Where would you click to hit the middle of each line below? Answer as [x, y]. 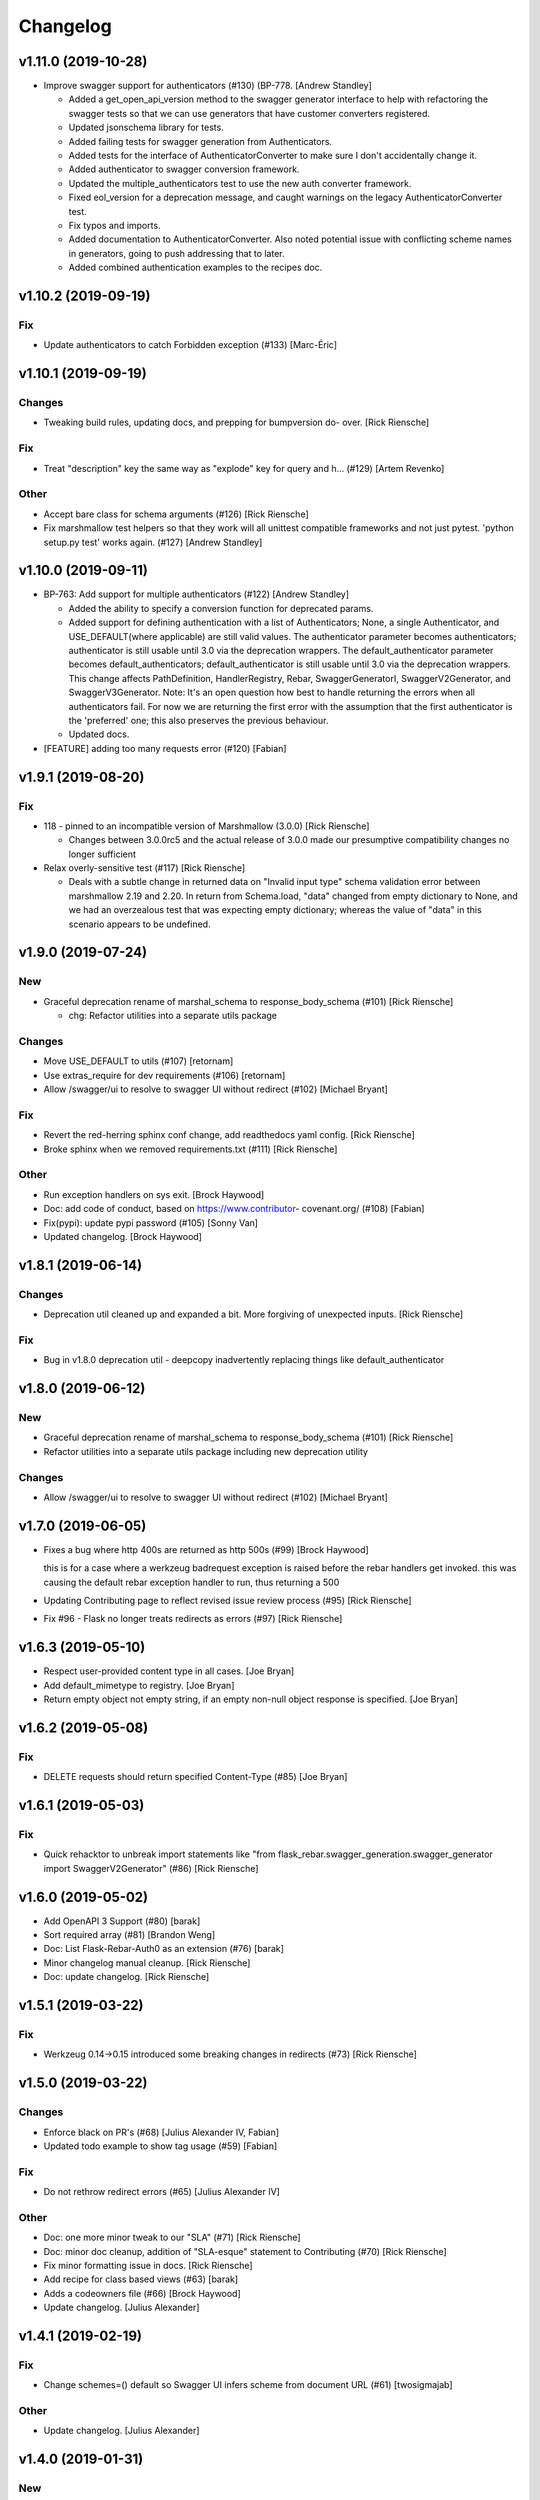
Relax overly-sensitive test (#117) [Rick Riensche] [144, 868]
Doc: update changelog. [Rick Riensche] [126, 1977]
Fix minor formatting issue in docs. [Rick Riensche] [148, 2265]
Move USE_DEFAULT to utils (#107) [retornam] [138, 1061]
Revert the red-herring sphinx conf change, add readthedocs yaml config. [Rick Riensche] [229, 1135]
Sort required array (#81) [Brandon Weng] [129, 1935]
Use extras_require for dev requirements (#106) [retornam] [164, 1075]
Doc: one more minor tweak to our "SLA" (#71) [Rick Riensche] [172, 2237]
